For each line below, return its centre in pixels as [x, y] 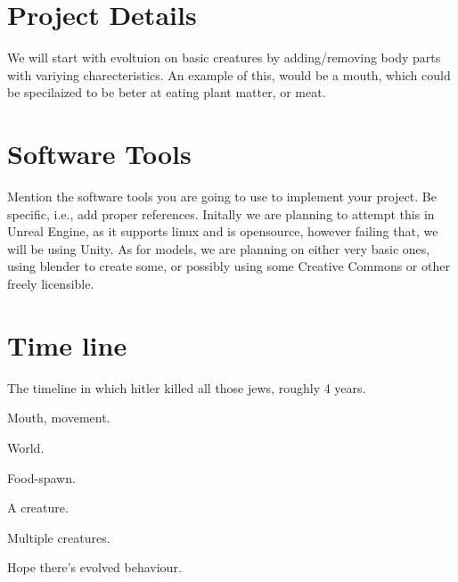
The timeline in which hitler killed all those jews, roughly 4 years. [187, 387]
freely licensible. [51, 283]
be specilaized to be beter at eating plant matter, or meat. [167, 92]
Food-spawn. [41, 477]
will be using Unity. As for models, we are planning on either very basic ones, [219, 248]
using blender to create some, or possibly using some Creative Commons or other [229, 266]
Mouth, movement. [59, 418]
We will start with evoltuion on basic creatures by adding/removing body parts [224, 57]
